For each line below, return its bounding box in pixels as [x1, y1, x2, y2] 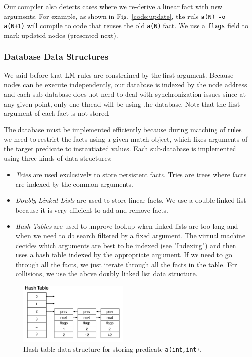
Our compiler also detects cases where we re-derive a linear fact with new [4, 1, 223, 11]
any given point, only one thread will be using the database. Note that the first [4, 98, 240, 108]
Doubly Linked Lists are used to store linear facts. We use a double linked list [15, 195, 246, 205]
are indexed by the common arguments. [15, 178, 133, 189]
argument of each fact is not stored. [4, 108, 110, 118]
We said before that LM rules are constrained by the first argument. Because [4, 70, 234, 80]
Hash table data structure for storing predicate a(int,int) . [23, 343, 202, 354]
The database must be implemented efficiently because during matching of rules [4, 124, 242, 134]
